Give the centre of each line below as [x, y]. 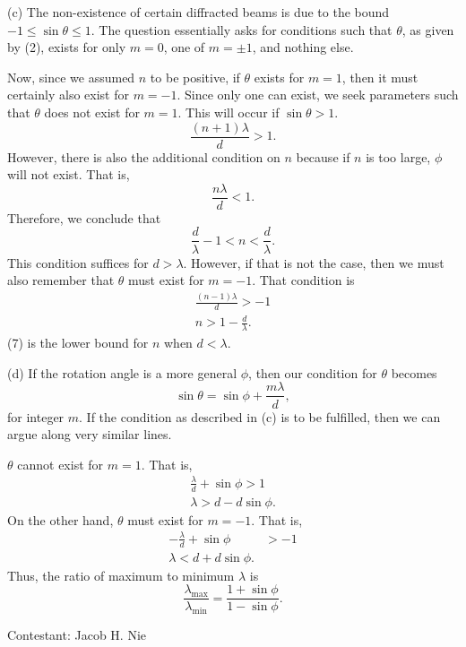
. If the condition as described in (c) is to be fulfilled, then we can [260, 416]
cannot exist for [60, 464]
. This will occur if [229, 112]
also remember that [61, 280]
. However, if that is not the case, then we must [314, 262]
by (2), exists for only [67, 47]
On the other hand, [60, 519]
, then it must [380, 77]
